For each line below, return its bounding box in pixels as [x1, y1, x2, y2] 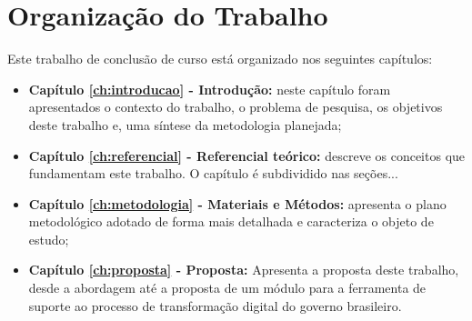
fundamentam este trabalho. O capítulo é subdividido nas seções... [28, 164, 398, 183]
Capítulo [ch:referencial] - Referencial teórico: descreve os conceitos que [28, 145, 466, 165]
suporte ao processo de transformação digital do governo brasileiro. [28, 296, 402, 315]
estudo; [28, 229, 69, 248]
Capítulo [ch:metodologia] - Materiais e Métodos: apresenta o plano [28, 194, 447, 213]
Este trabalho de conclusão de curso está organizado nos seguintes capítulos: [7, 49, 433, 68]
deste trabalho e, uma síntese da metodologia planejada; [28, 115, 342, 134]
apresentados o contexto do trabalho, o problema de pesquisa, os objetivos [28, 97, 443, 116]
